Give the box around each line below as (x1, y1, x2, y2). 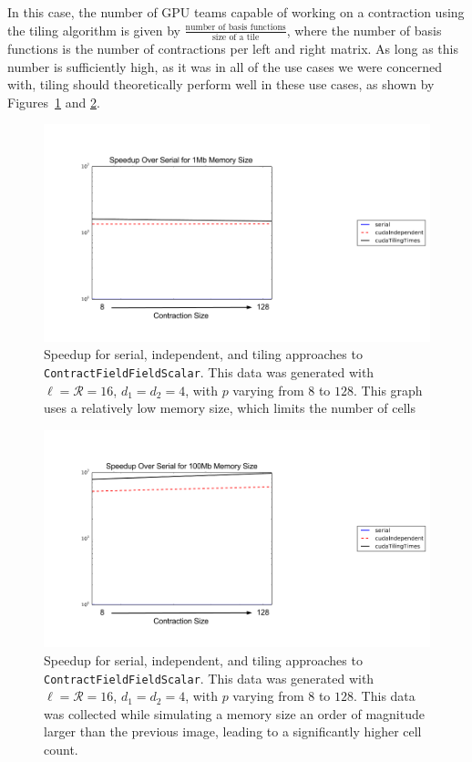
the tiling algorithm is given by (7, 20, 180, 39)
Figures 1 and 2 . (7, 92, 100, 111)
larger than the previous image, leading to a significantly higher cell (44, 722, 422, 741)
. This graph (354, 380, 423, 399)
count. (44, 739, 78, 758)
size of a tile (211, 32, 260, 42)
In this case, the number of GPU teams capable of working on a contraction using (7, 3, 465, 21)
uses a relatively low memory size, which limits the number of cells (44, 398, 416, 417)
